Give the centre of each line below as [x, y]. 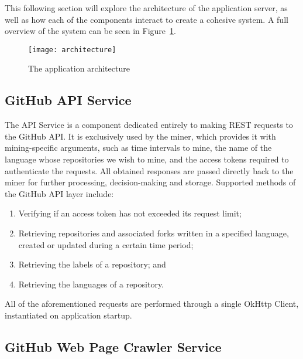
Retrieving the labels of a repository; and [92, 264]
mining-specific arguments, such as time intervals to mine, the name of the [138, 148]
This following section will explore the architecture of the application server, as [146, 8]
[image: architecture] [72, 50]
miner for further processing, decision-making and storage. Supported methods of [150, 182]
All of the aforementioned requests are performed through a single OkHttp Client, [152, 304]
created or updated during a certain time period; [106, 244]
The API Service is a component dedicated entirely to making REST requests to [149, 125]
